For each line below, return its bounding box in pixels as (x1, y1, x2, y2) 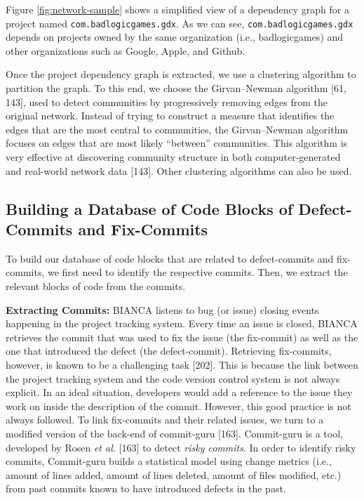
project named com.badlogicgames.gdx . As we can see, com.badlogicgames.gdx (6, 15, 353, 30)
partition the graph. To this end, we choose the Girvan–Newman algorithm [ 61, (6, 81, 346, 96)
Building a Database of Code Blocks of (6, 197, 293, 219)
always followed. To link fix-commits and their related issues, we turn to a (6, 412, 324, 427)
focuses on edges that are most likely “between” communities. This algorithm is (6, 136, 348, 150)
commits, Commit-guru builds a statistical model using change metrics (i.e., (6, 454, 332, 468)
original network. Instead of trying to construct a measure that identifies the (6, 108, 335, 123)
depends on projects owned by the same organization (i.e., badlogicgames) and (6, 29, 344, 44)
